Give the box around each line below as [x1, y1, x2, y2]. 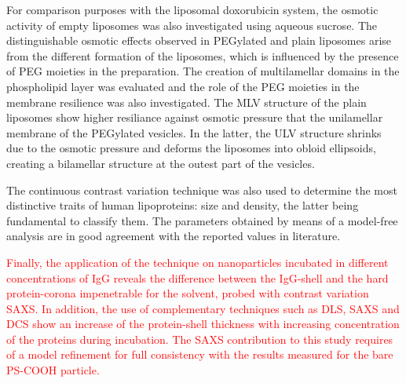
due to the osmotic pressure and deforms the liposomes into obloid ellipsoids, [6, 140, 376, 156]
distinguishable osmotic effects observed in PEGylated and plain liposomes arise [6, 32, 392, 49]
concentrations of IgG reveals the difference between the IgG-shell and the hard [6, 269, 389, 286]
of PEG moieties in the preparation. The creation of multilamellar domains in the [6, 63, 400, 79]
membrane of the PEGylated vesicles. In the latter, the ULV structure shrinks [6, 124, 382, 140]
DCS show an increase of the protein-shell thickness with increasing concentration [6, 316, 400, 332]
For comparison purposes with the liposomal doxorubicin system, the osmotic [6, 2, 379, 17]
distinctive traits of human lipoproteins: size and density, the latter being [6, 197, 359, 213]
